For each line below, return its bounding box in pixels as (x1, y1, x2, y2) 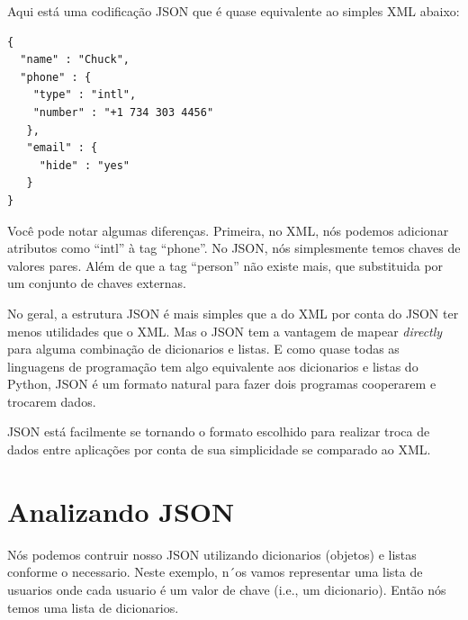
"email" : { (26, 141, 98, 155)
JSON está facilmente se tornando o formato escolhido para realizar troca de (7, 422, 430, 441)
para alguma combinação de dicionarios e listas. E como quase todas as (7, 339, 400, 358)
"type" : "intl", (32, 88, 137, 102)
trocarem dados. (7, 391, 96, 410)
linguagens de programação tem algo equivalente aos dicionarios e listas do (7, 356, 418, 375)
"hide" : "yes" (39, 158, 130, 172)
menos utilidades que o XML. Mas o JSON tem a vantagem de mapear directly (7, 321, 443, 340)
